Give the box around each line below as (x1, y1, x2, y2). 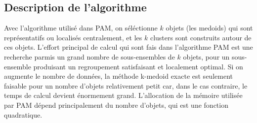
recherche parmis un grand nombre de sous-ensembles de (4, 51, 175, 61)
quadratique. (4, 109, 43, 120)
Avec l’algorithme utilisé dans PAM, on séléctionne (4, 23, 158, 33)
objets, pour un (183, 51, 230, 61)
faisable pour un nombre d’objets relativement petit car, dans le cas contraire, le (4, 80, 248, 91)
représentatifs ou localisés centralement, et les (4, 32, 142, 42)
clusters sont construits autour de (150, 32, 252, 42)
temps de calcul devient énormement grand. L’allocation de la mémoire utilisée (4, 90, 243, 100)
